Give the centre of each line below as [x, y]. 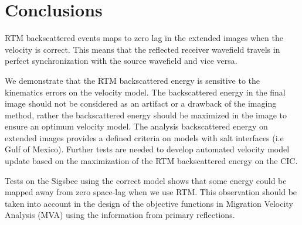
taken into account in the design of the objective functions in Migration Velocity [149, 203]
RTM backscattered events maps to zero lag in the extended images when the [144, 38]
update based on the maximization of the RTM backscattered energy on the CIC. [151, 161]
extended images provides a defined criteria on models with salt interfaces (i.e [144, 137]
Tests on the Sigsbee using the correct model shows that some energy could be [146, 180]
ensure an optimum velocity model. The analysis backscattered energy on [136, 126]
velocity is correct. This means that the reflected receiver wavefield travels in [142, 49]
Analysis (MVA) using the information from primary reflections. [120, 215]
